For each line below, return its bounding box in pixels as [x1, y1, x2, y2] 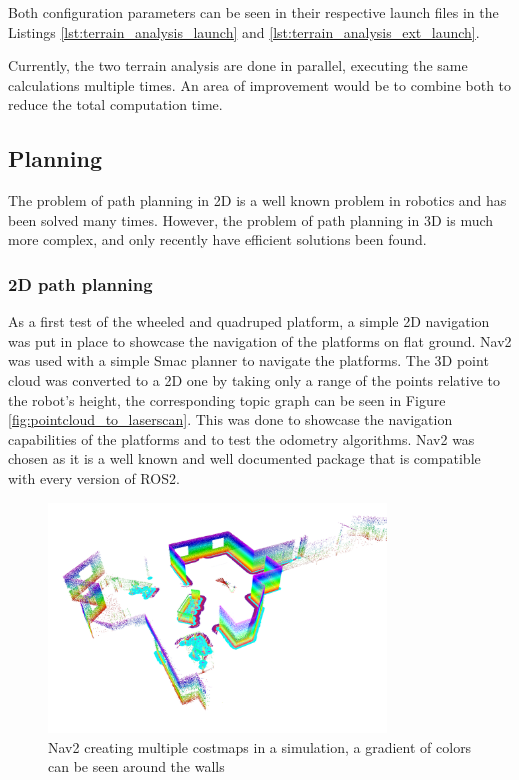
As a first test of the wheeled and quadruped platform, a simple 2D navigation [8, 311, 490, 332]
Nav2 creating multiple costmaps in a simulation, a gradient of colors [48, 736, 472, 757]
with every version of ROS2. [8, 467, 180, 488]
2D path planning [8, 271, 153, 296]
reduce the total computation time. [8, 94, 223, 115]
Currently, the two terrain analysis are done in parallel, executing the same [8, 55, 468, 76]
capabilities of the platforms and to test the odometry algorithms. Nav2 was [8, 428, 475, 449]
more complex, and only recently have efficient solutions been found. [8, 229, 427, 250]
